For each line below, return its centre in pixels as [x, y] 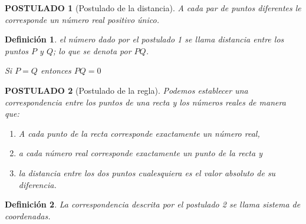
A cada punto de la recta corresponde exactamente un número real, [139, 133]
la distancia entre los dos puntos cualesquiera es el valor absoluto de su [147, 172]
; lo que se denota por [92, 50]
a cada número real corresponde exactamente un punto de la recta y [140, 153]
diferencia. [37, 184]
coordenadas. [28, 215]
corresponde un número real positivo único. [82, 19]
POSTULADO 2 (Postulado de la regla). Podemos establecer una [126, 90]
